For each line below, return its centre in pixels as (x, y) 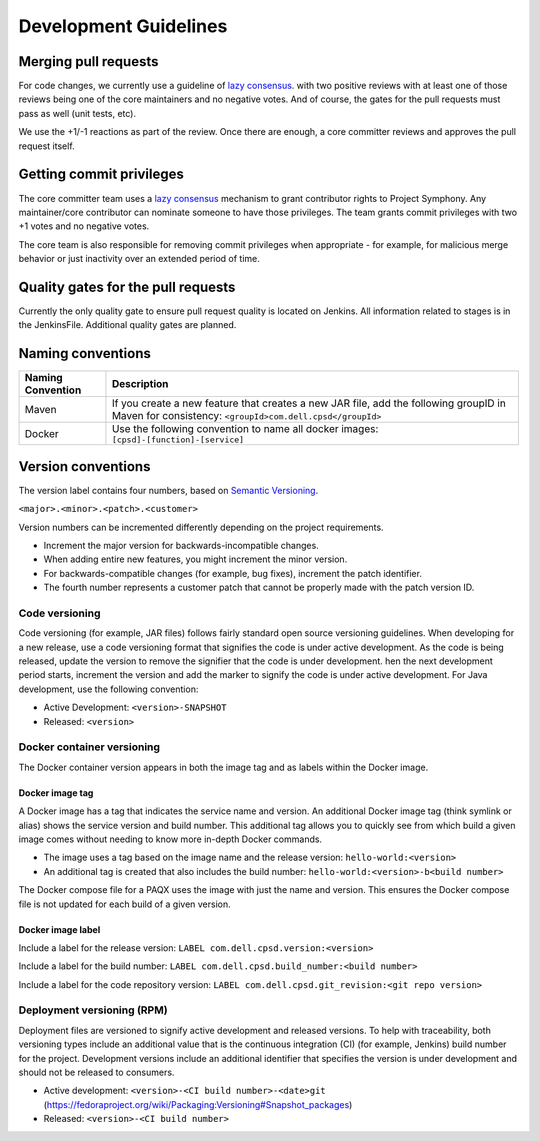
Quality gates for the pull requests (127, 286)
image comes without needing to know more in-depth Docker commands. (170, 839)
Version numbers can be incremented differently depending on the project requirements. (201, 527)
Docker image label (59, 929)
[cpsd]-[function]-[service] (178, 440)
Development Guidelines (123, 26)
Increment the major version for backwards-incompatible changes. (181, 545)
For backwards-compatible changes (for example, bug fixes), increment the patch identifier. (232, 573)
